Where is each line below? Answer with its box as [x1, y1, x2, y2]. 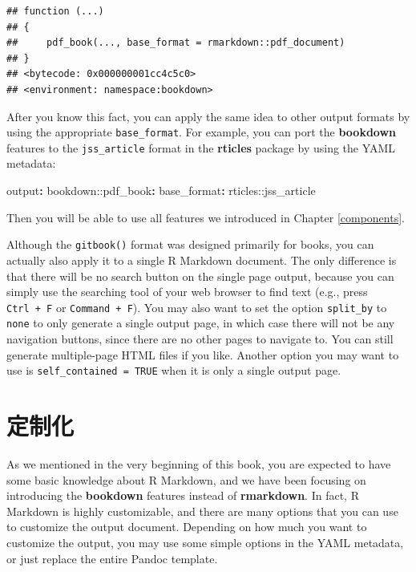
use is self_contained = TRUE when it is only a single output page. [6, 362, 341, 379]
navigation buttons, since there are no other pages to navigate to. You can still [6, 331, 394, 347]
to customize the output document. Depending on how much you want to [6, 518, 367, 535]
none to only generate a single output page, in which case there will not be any [6, 314, 395, 331]
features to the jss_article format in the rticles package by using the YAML [6, 139, 396, 156]
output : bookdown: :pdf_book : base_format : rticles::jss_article [6, 182, 316, 199]
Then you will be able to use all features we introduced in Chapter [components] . [6, 209, 405, 225]
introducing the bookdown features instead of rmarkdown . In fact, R [6, 487, 359, 504]
